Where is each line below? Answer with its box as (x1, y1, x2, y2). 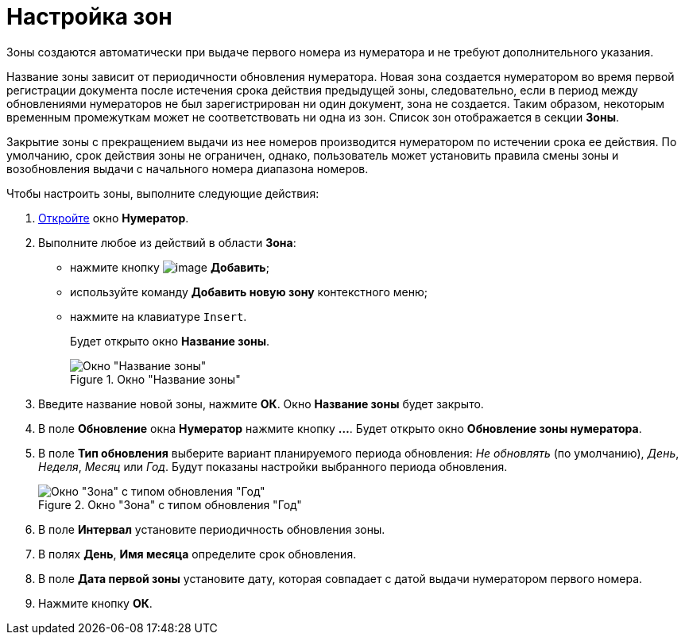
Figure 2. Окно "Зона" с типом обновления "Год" (38, 497, 302, 512)
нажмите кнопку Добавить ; (70, 260, 269, 274)
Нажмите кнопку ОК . (38, 596, 153, 610)
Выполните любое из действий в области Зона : (38, 235, 296, 249)
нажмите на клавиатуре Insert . (70, 309, 247, 323)
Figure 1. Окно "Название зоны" (70, 372, 241, 386)
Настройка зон (6, 3, 172, 30)
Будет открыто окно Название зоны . (70, 334, 270, 348)
